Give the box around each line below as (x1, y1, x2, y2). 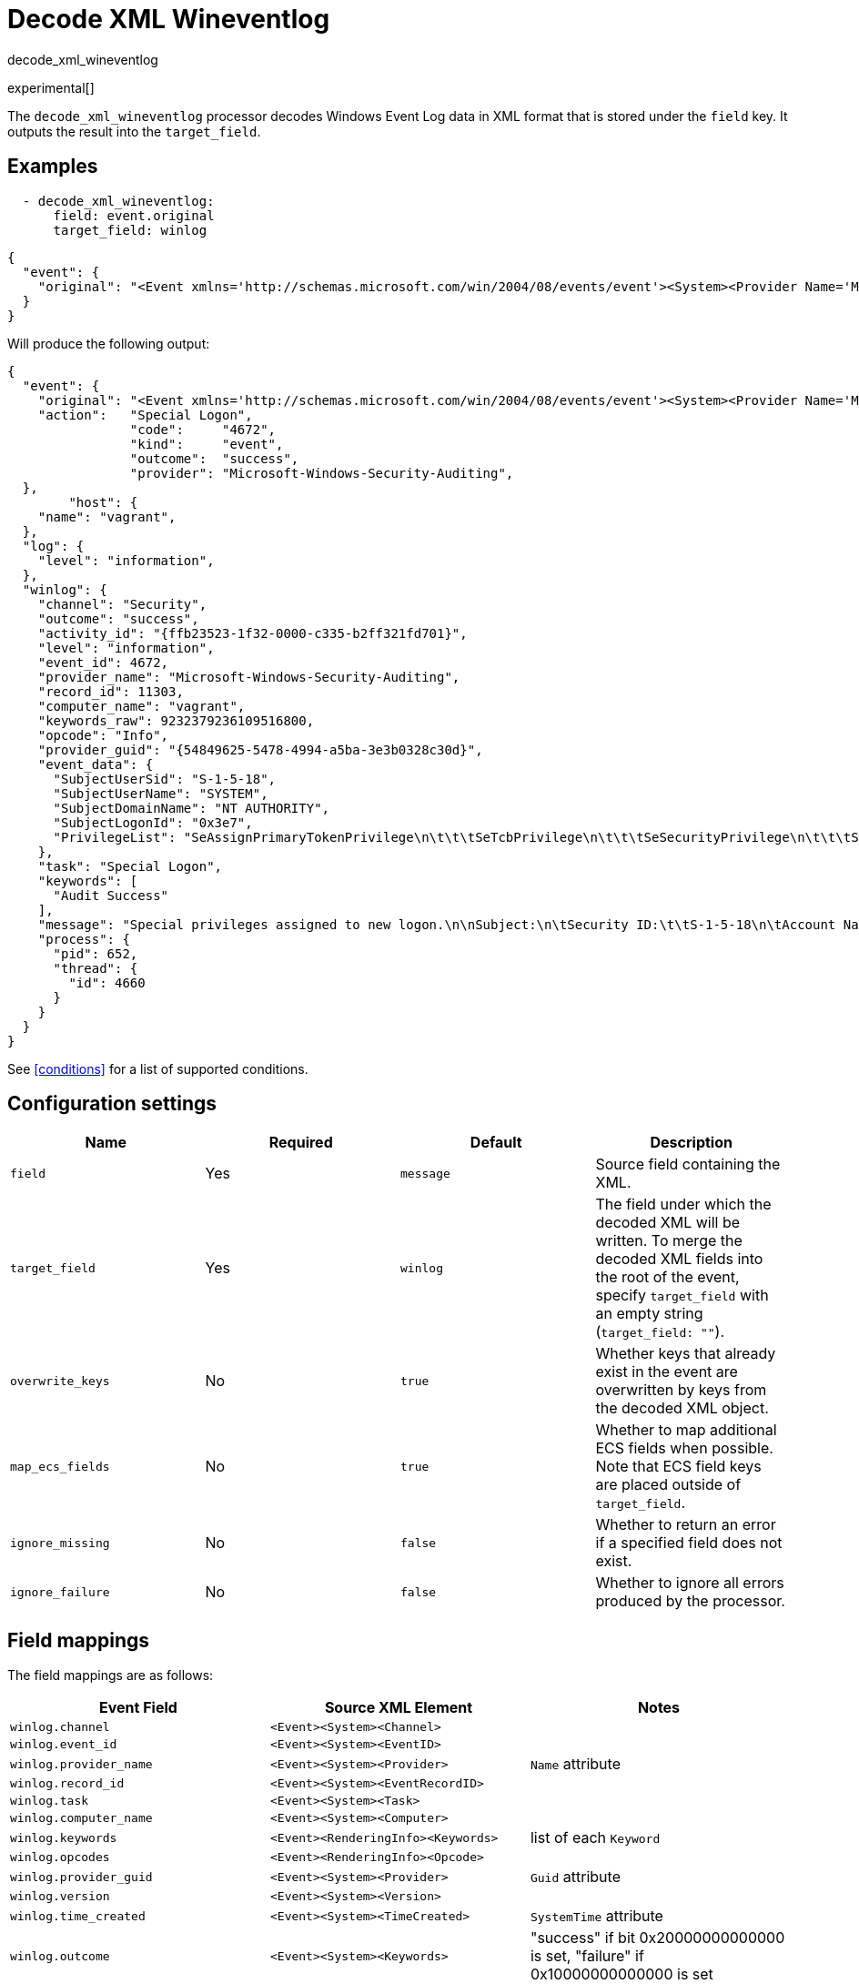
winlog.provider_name (10, 1756, 153, 1771)
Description (650, 1133, 733, 1152)
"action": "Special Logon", (37, 407, 253, 422)
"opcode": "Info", (37, 727, 169, 743)
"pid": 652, (53, 946, 138, 961)
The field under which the (595, 1195, 772, 1214)
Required (268, 1133, 333, 1152)
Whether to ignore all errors (595, 1574, 784, 1593)
